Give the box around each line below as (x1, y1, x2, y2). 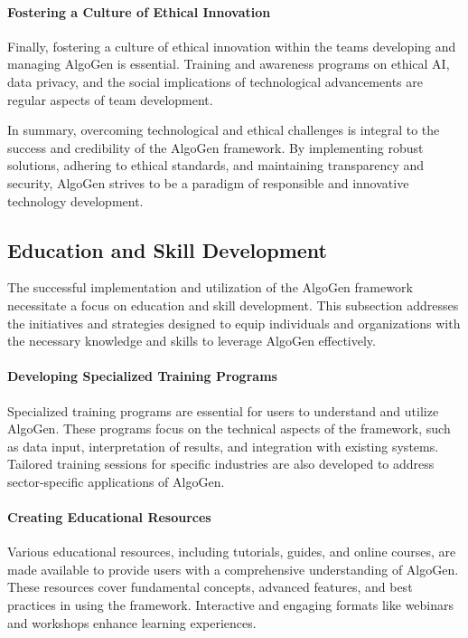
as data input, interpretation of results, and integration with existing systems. (7, 436, 439, 455)
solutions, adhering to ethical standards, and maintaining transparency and (7, 156, 425, 175)
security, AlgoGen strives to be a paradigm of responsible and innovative (7, 173, 409, 192)
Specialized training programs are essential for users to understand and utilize (7, 401, 439, 420)
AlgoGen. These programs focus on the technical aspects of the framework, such (7, 419, 451, 438)
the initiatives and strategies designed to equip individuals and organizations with (7, 313, 461, 332)
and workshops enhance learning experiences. (7, 613, 257, 632)
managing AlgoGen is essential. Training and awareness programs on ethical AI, (7, 54, 450, 73)
